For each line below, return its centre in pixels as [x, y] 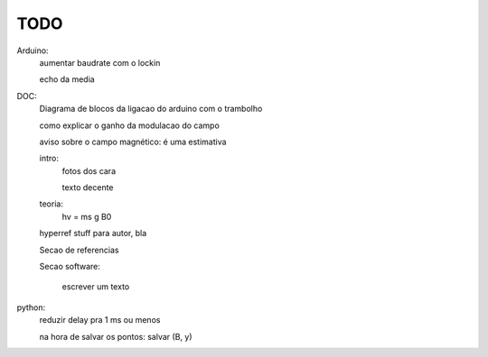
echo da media [67, 79]
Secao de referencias [79, 250]
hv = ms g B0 [87, 216]
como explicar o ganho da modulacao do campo [130, 125]
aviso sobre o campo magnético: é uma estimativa [133, 142]
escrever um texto [96, 287]
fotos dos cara [89, 170]
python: [31, 307]
